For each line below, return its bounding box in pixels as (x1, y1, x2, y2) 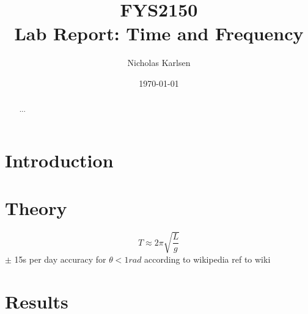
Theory (5, 195, 67, 221)
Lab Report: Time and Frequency (14, 21, 304, 46)
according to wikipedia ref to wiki (144, 252, 271, 265)
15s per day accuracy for (14, 252, 106, 265)
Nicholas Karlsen (127, 56, 191, 69)
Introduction (5, 147, 114, 172)
